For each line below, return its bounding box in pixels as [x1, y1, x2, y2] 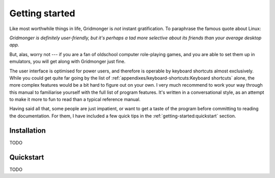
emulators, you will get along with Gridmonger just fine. [9, 59, 126, 65]
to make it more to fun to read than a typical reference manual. [9, 96, 141, 103]
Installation [9, 126, 46, 135]
